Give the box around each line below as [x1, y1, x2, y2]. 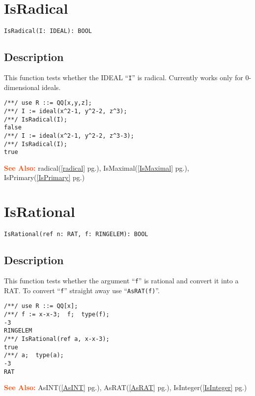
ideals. [42, 82, 61, 92]
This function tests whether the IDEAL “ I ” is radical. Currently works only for [4, 72, 243, 82]
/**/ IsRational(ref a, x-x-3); [4, 335, 110, 342]
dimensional [4, 82, 40, 92]
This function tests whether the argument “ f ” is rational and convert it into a [4, 275, 239, 285]
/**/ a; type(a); [4, 352, 64, 359]
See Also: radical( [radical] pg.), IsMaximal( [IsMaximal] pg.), [4, 162, 189, 173]
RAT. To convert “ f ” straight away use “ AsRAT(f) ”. [4, 285, 160, 295]
